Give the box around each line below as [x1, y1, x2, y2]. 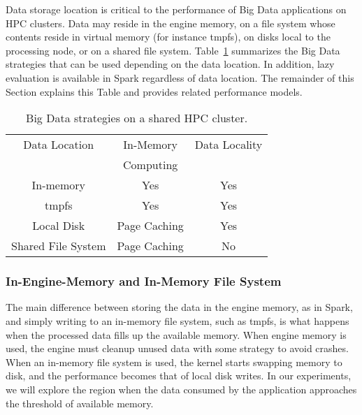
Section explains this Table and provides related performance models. [6, 84, 303, 99]
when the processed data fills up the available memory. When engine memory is [6, 327, 347, 342]
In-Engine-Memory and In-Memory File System [6, 272, 282, 290]
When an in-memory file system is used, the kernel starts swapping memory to [6, 354, 342, 369]
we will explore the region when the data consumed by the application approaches [6, 381, 357, 396]
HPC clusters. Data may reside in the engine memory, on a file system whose [6, 15, 335, 30]
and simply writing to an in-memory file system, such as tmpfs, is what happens [6, 313, 349, 328]
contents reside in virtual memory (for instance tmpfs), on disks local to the [6, 29, 331, 44]
